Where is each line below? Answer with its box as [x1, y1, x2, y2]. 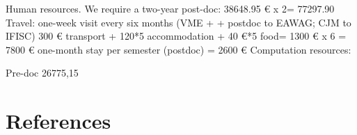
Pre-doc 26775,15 [6, 65, 79, 80]
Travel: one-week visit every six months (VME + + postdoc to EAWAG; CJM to [6, 15, 351, 29]
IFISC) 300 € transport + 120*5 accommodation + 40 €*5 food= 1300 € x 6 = [6, 29, 347, 43]
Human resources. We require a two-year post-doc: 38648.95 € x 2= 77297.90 [6, 1, 335, 15]
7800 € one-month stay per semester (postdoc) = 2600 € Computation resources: [6, 42, 351, 56]
